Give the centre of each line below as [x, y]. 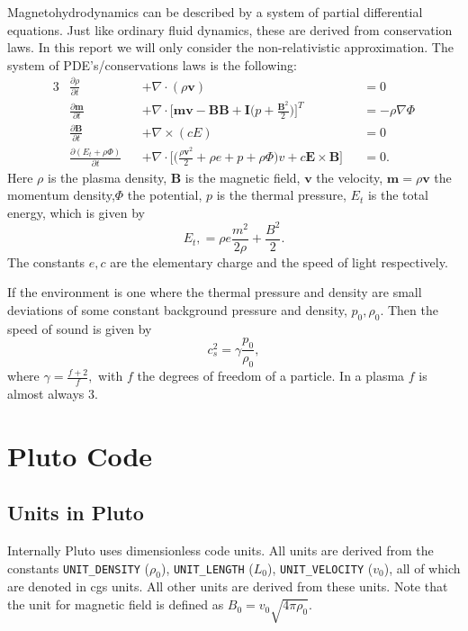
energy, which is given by [76, 212]
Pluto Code [80, 455]
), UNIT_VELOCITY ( [320, 568]
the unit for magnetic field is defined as [116, 604]
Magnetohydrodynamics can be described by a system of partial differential [215, 12]
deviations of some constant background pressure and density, [177, 310]
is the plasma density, [108, 177]
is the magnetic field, [243, 177]
